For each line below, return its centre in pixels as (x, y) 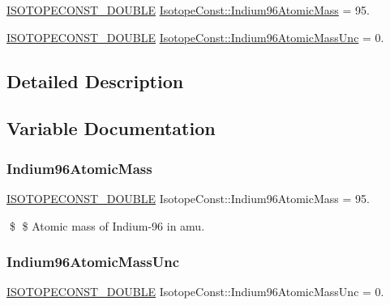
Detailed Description (95, 80)
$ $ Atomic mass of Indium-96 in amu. (107, 225)
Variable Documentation (111, 128)
